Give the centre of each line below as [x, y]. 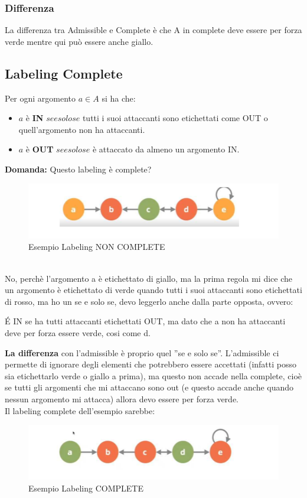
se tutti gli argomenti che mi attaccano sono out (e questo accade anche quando [149, 387]
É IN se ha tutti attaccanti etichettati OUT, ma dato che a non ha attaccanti [145, 321]
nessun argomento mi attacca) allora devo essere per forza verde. [122, 398]
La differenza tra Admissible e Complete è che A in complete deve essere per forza [153, 30]
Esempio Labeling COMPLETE [86, 488]
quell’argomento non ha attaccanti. [82, 129]
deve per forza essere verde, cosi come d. [78, 332]
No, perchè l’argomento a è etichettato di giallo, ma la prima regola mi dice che [148, 278]
